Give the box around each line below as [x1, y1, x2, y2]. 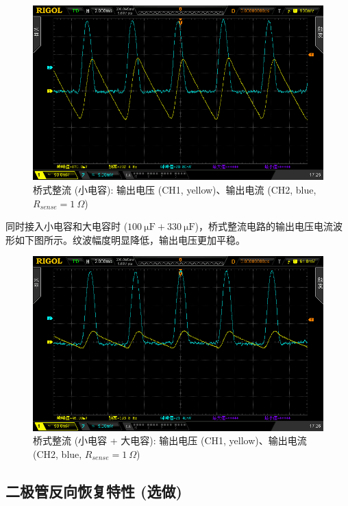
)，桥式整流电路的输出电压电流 [195, 219, 334, 233]
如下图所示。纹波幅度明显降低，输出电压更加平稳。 [14, 232, 245, 246]
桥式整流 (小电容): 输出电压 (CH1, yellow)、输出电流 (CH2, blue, [33, 182, 316, 196]
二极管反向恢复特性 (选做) [5, 480, 182, 501]
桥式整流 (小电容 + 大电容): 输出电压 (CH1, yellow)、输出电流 [33, 433, 307, 448]
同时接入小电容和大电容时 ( [5, 219, 128, 233]
